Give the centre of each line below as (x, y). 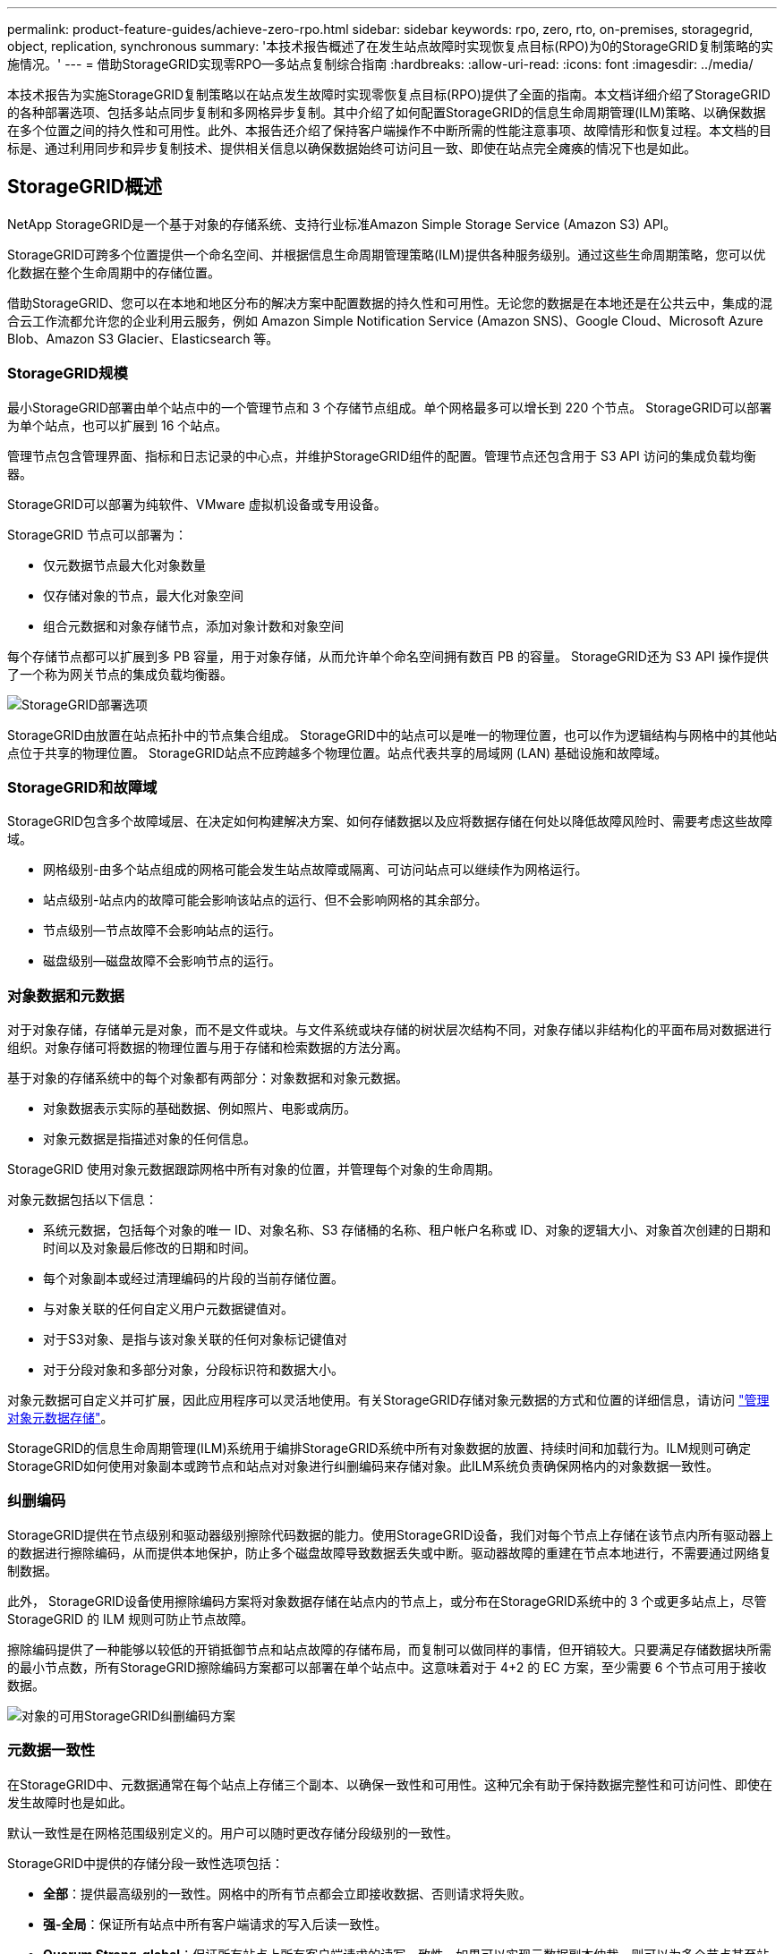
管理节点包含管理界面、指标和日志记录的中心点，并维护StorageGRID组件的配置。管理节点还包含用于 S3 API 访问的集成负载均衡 (382, 455)
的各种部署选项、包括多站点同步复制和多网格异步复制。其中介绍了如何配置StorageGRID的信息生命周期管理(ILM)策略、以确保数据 (387, 112)
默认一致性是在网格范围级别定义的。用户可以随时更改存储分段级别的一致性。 (233, 1832)
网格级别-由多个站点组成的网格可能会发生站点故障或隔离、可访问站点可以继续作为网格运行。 (315, 870)
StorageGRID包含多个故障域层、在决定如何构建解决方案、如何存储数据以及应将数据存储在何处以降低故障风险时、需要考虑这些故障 (390, 821)
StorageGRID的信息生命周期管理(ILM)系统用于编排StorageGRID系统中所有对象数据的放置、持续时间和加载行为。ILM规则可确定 (379, 1449)
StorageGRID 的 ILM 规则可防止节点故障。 (131, 1618)
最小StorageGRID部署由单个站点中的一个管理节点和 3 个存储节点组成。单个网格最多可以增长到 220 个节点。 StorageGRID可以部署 (390, 407)
